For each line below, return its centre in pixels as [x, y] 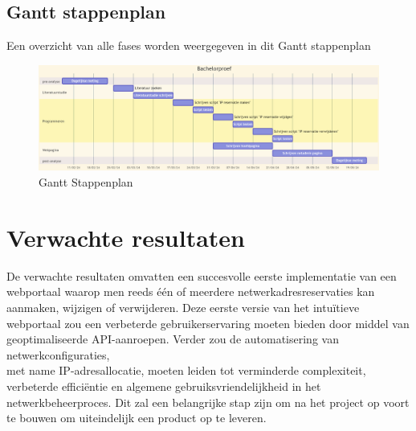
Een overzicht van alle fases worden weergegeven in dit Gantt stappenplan [189, 45]
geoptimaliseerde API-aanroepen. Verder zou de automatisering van [173, 339]
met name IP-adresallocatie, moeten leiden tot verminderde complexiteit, [186, 370]
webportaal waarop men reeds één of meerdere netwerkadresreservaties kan [191, 291]
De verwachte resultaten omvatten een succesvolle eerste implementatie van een [202, 275]
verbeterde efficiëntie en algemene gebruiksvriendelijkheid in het [164, 386]
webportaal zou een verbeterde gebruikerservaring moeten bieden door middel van [208, 323]
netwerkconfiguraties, [58, 354]
